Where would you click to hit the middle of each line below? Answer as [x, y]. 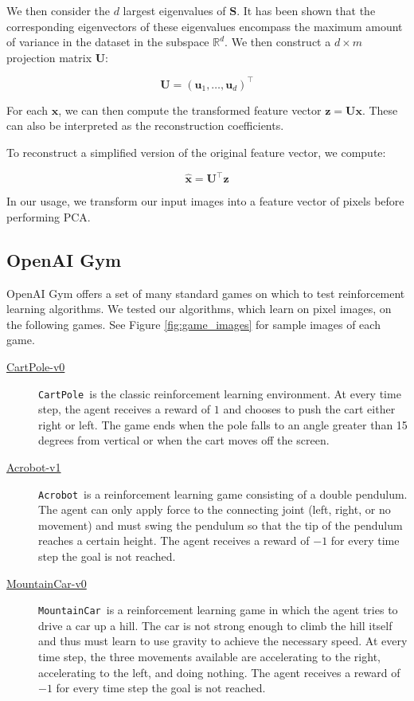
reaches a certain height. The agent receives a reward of [174, 540]
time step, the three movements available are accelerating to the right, [209, 657]
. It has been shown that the [306, 10]
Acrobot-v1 [34, 466]
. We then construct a [278, 42]
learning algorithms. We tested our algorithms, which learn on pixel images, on [199, 309]
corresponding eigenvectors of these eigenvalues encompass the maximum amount [205, 26]
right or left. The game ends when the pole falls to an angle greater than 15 [223, 424]
